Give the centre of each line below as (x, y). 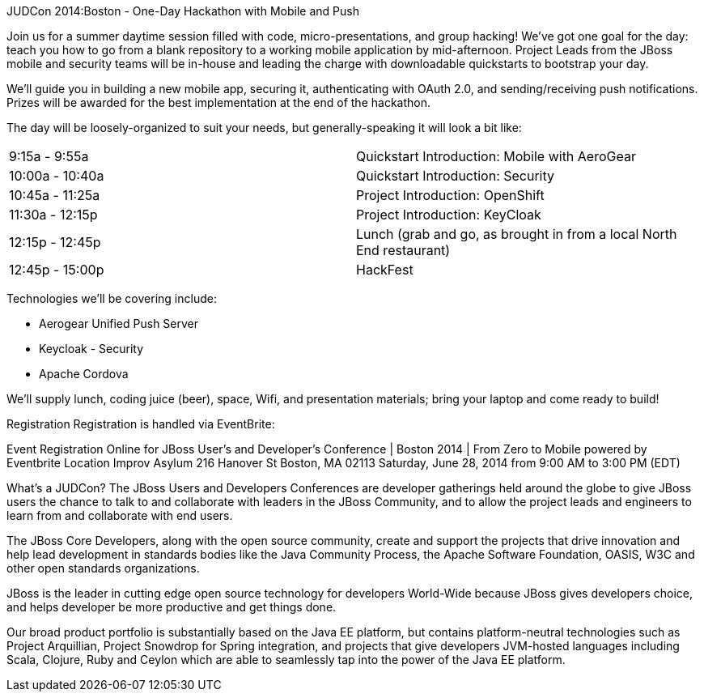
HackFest (385, 270)
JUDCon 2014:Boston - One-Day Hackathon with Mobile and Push (183, 11)
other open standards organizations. (103, 568)
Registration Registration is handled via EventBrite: (141, 424)
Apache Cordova (84, 374)
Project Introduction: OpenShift (450, 195)
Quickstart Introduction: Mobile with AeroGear (496, 156)
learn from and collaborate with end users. (120, 515)
